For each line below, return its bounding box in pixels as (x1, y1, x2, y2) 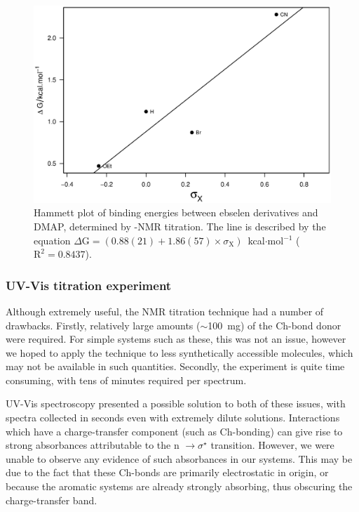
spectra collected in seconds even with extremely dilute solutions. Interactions (6, 410, 340, 425)
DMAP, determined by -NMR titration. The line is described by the (34, 218, 326, 233)
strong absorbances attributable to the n (6, 438, 179, 452)
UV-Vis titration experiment (6, 276, 172, 294)
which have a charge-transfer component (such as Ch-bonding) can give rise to (6, 424, 343, 438)
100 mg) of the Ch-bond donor (208, 317, 341, 332)
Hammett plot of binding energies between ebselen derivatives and (34, 205, 318, 220)
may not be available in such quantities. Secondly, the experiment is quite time (6, 359, 345, 374)
